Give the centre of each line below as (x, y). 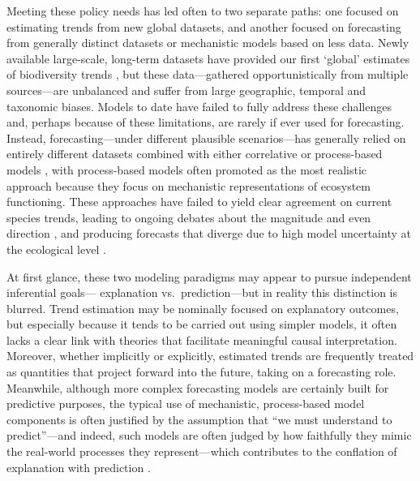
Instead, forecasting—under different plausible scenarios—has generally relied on (206, 137)
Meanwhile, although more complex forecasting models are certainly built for (198, 387)
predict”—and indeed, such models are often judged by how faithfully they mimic (209, 435)
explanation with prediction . (79, 467)
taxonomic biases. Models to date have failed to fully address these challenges (199, 106)
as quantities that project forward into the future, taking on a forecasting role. (201, 372)
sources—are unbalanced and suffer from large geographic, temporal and (186, 90)
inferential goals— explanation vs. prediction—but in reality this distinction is (202, 292)
